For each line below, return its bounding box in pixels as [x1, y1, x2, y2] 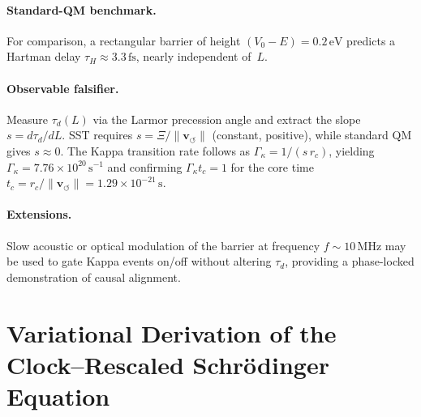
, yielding [329, 142, 375, 159]
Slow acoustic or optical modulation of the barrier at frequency [6, 236, 320, 253]
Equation [6, 379, 110, 412]
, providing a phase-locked [285, 253, 415, 270]
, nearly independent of [135, 48, 251, 65]
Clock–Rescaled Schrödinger [6, 347, 329, 381]
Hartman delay [6, 48, 81, 65]
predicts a [346, 32, 396, 49]
